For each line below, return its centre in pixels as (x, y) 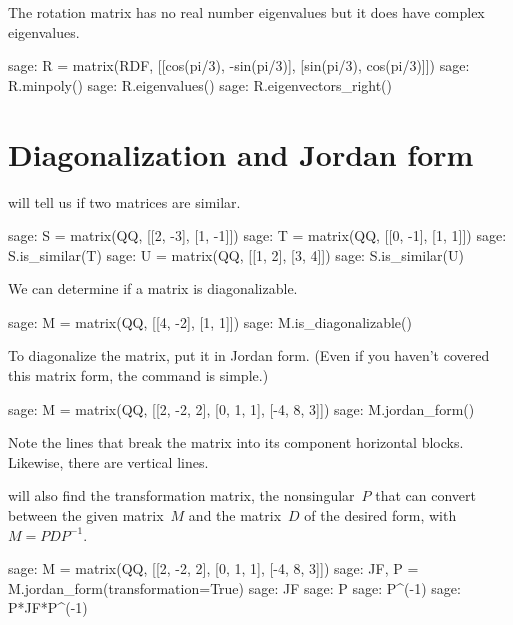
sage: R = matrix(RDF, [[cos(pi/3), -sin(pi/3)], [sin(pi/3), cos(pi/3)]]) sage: (239, 65)
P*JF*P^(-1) (48, 607)
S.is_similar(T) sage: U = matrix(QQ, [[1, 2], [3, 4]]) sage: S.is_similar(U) (236, 254)
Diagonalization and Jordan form (241, 153)
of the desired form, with (380, 515)
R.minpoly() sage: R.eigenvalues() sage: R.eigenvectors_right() (200, 84)
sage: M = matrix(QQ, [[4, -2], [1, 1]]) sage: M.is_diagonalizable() (210, 321)
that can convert (425, 495)
